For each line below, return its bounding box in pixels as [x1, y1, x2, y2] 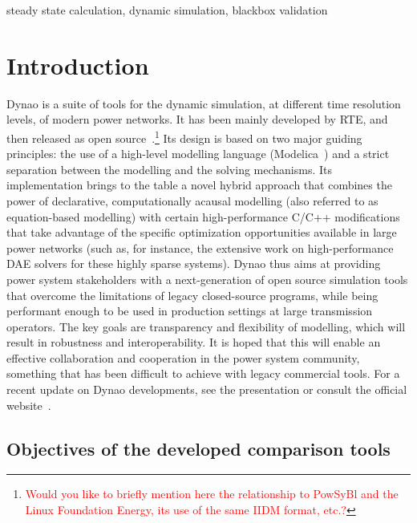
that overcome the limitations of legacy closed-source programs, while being [6, 286, 379, 303]
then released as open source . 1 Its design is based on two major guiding [6, 127, 362, 146]
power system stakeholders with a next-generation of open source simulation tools [6, 270, 408, 287]
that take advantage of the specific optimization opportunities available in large [6, 224, 397, 241]
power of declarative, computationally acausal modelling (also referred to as [6, 192, 379, 209]
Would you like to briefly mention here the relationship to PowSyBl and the [25, 485, 399, 502]
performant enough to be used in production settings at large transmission [6, 302, 373, 319]
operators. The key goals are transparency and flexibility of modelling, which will [6, 318, 406, 334]
